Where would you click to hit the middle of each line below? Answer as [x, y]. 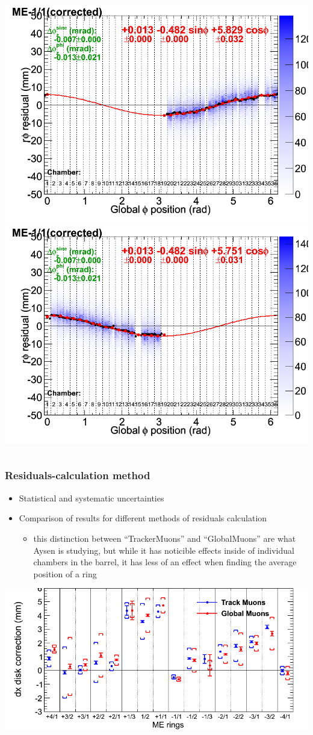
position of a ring [65, 573]
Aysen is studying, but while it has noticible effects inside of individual [164, 550]
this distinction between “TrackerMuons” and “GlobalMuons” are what [165, 538]
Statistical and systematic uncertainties [91, 498]
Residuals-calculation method [78, 475]
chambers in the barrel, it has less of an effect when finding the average [165, 562]
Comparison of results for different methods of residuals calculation [143, 518]
